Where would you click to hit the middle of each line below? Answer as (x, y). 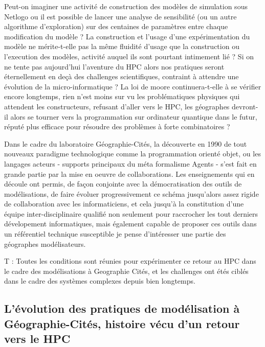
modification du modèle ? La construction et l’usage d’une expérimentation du (127, 36)
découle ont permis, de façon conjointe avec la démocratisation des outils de (123, 184)
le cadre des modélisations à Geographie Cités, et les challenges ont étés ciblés (126, 271)
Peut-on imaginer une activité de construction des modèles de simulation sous (126, 6)
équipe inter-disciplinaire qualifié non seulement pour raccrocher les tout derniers (131, 213)
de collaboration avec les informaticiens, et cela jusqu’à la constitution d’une (124, 204)
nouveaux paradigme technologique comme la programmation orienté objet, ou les (132, 154)
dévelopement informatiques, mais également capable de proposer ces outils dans (130, 224)
